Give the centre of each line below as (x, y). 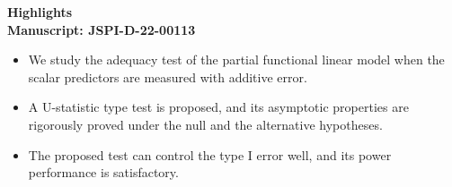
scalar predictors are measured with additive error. (168, 76)
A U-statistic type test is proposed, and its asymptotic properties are (218, 107)
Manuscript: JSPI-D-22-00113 (102, 29)
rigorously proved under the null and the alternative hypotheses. (205, 124)
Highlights (40, 12)
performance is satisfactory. (103, 172)
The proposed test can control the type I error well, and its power (210, 154)
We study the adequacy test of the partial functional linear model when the (236, 59)
